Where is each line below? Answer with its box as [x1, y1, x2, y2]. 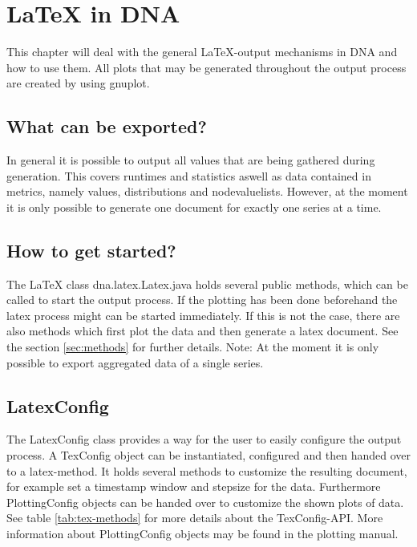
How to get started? [6, 237, 176, 262]
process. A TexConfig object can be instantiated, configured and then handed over [6, 447, 411, 464]
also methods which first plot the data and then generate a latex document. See [6, 322, 399, 339]
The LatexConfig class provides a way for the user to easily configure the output [6, 431, 402, 448]
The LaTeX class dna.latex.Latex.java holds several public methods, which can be [6, 275, 408, 292]
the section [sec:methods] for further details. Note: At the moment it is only [6, 338, 379, 355]
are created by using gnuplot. [6, 75, 150, 91]
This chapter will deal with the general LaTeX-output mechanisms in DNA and [6, 43, 398, 60]
